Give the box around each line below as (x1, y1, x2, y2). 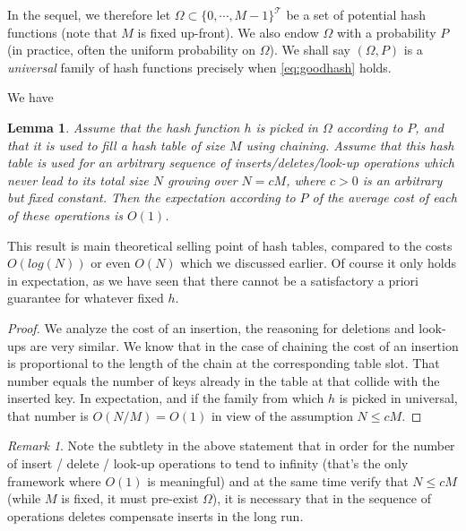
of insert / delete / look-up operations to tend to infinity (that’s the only (7, 454, 409, 473)
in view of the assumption (211, 406, 353, 424)
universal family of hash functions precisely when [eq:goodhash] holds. (7, 57, 392, 76)
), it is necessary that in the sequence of (211, 489, 431, 508)
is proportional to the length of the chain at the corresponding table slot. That (7, 354, 440, 373)
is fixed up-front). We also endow (137, 22, 319, 41)
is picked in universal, (339, 389, 458, 407)
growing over (167, 170, 237, 189)
